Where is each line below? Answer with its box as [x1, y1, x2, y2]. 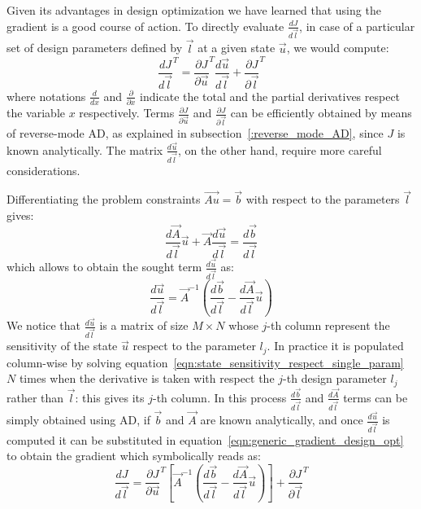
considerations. [7, 161, 80, 178]
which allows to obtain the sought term [7, 258, 202, 275]
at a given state [197, 39, 276, 56]
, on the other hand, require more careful [177, 141, 382, 158]
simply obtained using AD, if [7, 411, 150, 428]
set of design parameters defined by [7, 39, 183, 56]
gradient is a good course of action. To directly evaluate [7, 17, 284, 34]
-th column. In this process [152, 388, 287, 406]
